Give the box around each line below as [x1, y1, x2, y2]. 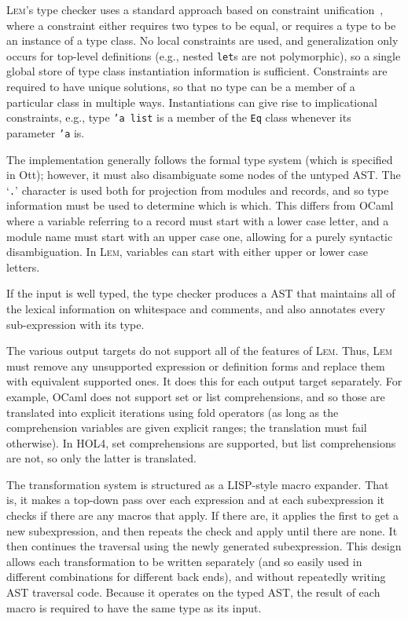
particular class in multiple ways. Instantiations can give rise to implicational [6, 93, 377, 110]
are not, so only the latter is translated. [6, 450, 197, 466]
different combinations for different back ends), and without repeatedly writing [6, 568, 386, 585]
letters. [6, 258, 40, 275]
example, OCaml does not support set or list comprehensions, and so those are [6, 388, 385, 404]
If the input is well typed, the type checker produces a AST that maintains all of [6, 285, 395, 301]
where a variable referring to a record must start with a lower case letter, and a [6, 212, 389, 228]
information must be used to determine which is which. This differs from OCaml [6, 197, 394, 214]
